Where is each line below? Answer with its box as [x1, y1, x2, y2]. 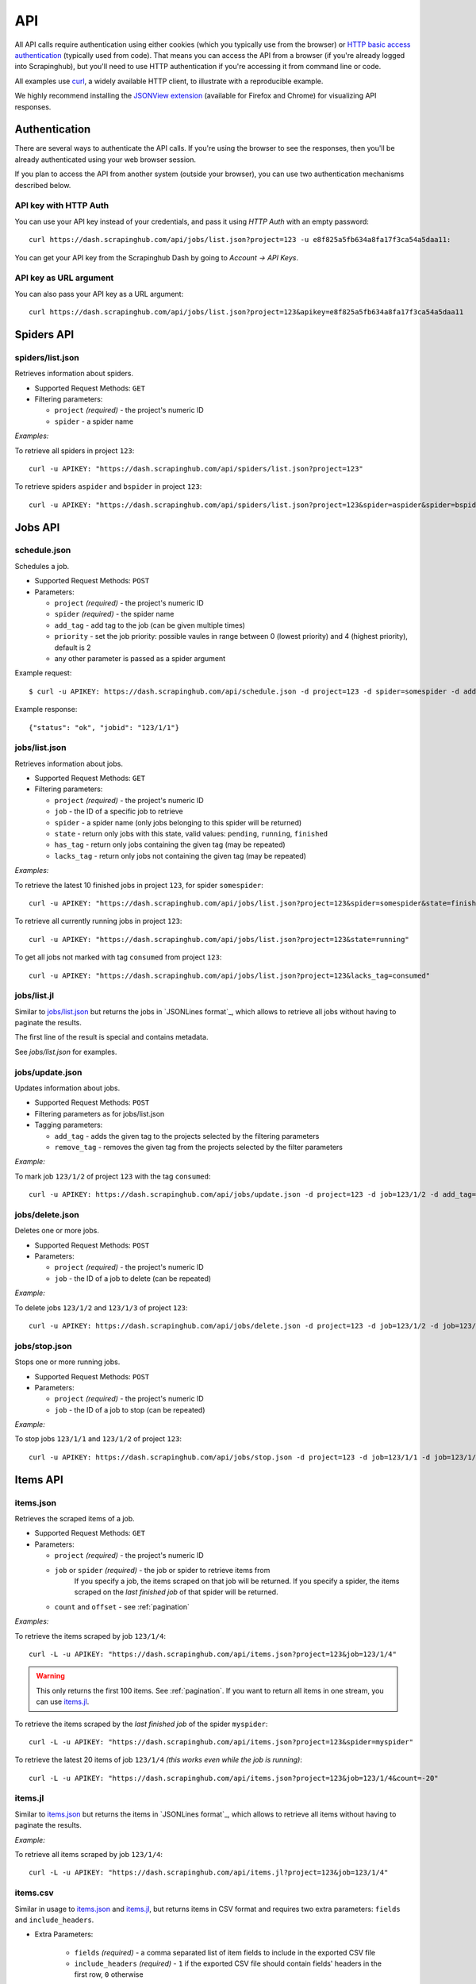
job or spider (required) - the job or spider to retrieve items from [54, 1565, 271, 1575]
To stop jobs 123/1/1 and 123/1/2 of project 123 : [14, 1434, 182, 1444]
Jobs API [14, 521, 60, 534]
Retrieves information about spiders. [14, 369, 134, 379]
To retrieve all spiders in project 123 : [14, 445, 135, 456]
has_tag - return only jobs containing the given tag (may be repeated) [54, 840, 286, 849]
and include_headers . [14, 1915, 94, 1924]
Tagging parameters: [34, 1120, 103, 1130]
